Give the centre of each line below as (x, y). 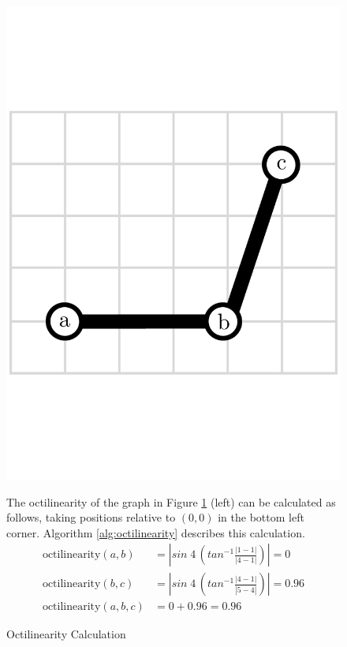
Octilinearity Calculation (66, 634)
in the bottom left (261, 517)
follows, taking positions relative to (91, 517)
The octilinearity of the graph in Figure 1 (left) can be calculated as (171, 501)
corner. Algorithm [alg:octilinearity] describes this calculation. (156, 532)
